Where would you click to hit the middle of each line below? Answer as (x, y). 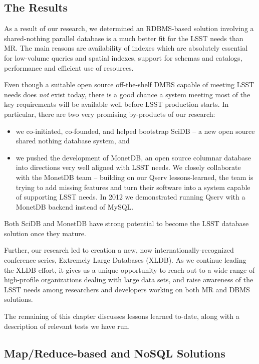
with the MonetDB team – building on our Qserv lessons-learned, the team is (135, 177)
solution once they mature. (45, 233)
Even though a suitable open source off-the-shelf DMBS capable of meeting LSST (129, 84)
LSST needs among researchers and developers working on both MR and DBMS (127, 289)
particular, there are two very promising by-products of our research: (110, 114)
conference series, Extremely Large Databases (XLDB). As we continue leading (125, 260)
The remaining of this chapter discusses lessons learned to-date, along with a (122, 316)
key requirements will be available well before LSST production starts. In (116, 104)
